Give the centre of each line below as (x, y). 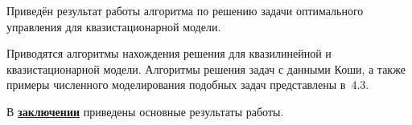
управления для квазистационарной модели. (114, 26)
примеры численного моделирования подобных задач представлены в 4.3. (188, 85)
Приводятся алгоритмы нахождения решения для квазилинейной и (169, 53)
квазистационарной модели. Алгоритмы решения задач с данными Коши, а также (206, 69)
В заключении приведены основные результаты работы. (145, 111)
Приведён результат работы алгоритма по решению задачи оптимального (185, 10)
